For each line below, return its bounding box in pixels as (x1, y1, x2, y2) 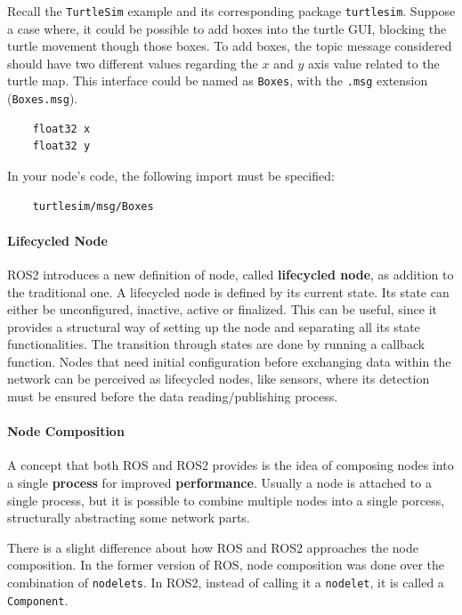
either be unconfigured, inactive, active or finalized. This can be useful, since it (7, 300, 437, 319)
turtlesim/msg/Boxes (32, 199, 154, 213)
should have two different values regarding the (7, 53, 258, 72)
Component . (7, 590, 69, 609)
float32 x (32, 122, 91, 135)
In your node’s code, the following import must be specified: (7, 166, 335, 184)
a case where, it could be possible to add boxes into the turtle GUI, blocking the (7, 19, 447, 37)
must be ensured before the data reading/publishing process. (7, 387, 338, 406)
